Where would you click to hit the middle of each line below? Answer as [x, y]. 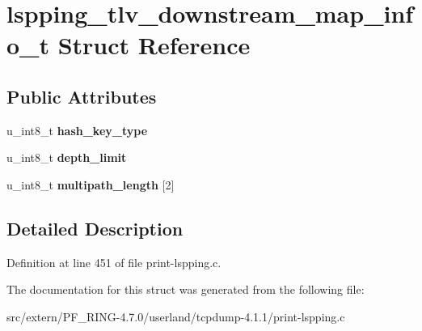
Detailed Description [95, 228]
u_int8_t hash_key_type [77, 130]
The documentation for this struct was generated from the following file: [186, 289]
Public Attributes [82, 96]
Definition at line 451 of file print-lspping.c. [114, 262]
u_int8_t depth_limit [67, 157]
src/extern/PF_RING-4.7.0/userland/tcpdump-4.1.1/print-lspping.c [176, 316]
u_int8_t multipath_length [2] [91, 184]
